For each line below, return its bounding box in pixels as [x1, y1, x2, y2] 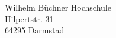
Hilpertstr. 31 [5, 12, 54, 25]
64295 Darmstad [5, 24, 65, 36]
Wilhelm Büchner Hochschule [5, 1, 111, 13]
